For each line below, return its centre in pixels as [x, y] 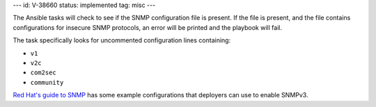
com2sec [44, 73]
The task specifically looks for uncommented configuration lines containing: [122, 40]
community [47, 82]
